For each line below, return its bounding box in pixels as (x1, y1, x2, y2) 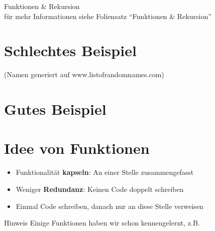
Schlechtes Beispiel (4, 40, 137, 61)
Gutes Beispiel (4, 99, 106, 119)
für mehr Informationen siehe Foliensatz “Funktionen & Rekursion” (4, 11, 211, 21)
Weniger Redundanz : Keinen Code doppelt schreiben (16, 184, 184, 194)
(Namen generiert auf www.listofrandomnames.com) (4, 69, 164, 80)
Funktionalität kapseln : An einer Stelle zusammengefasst (16, 167, 194, 177)
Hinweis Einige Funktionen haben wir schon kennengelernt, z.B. (4, 217, 200, 228)
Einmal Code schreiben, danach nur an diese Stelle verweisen (16, 200, 203, 211)
